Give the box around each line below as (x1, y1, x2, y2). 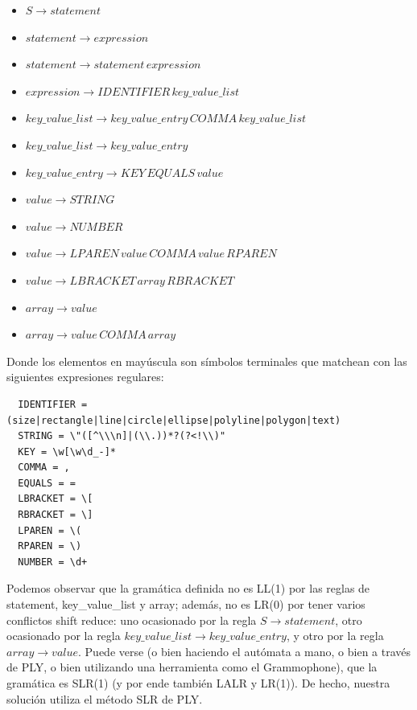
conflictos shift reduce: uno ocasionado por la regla (6, 611, 257, 628)
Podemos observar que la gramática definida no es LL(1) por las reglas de (6, 580, 370, 597)
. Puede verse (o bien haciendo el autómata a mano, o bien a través (78, 642, 411, 659)
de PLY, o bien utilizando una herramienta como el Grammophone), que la (6, 659, 378, 675)
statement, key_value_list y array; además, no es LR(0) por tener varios (6, 596, 365, 613)
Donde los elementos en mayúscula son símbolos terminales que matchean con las (6, 352, 407, 369)
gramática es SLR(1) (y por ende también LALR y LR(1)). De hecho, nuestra (6, 675, 390, 691)
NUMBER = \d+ (18, 556, 88, 568)
